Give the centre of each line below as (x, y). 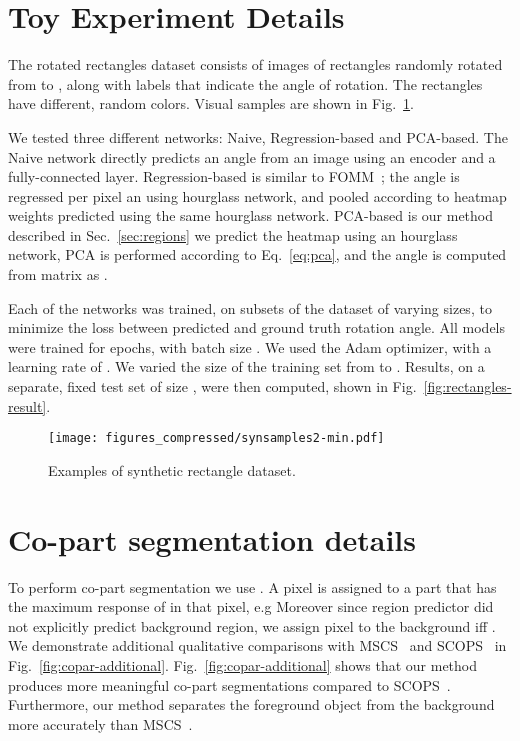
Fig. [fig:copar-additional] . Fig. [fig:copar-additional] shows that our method (243, 664)
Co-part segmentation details (212, 538)
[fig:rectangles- (467, 386)
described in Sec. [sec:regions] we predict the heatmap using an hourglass (233, 234)
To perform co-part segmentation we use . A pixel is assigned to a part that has (252, 586)
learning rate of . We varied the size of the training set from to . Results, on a (246, 366)
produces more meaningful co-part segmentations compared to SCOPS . (229, 684)
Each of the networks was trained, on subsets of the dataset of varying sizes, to (250, 307)
